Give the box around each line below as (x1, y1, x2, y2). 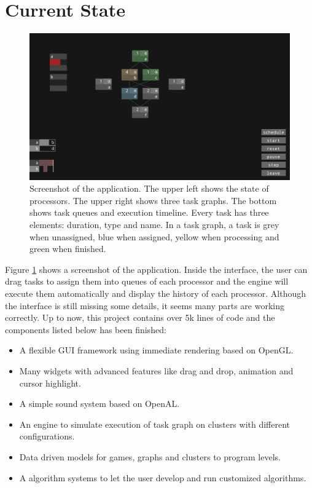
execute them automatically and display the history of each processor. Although (5, 286, 306, 299)
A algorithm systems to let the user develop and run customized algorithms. (19, 471, 306, 484)
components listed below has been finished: (5, 323, 166, 336)
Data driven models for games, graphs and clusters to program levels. (19, 450, 281, 463)
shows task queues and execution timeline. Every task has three (29, 206, 269, 219)
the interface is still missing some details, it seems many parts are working (5, 299, 284, 312)
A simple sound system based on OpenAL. (19, 397, 180, 410)
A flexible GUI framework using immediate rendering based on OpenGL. (19, 344, 294, 356)
